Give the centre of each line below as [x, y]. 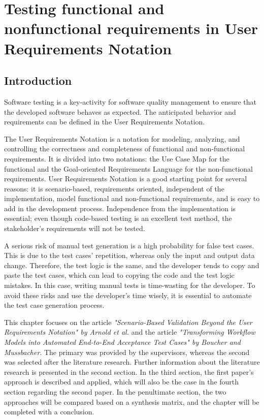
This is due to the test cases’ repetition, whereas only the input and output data [129, 255]
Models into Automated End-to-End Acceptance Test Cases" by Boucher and [122, 342]
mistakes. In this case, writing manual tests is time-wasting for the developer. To [130, 285]
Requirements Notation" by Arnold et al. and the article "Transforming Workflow [130, 332]
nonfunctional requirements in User [131, 28]
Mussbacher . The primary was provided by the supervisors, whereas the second [127, 352]
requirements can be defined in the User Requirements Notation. [105, 122]
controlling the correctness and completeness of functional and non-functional [125, 149]
